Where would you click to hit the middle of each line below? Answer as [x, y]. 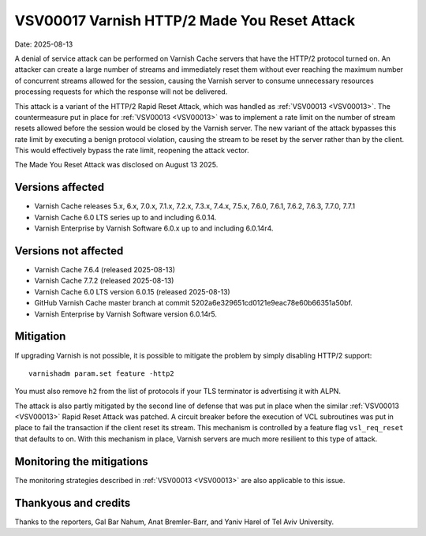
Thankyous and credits [73, 502]
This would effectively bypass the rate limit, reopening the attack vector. [132, 151]
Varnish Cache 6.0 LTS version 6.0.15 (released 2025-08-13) [132, 291]
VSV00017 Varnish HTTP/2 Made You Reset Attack [185, 21]
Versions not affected [69, 251]
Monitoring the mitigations [82, 461]
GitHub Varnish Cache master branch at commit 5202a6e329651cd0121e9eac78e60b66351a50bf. [193, 303]
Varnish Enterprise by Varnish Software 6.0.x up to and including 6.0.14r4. [154, 228]
